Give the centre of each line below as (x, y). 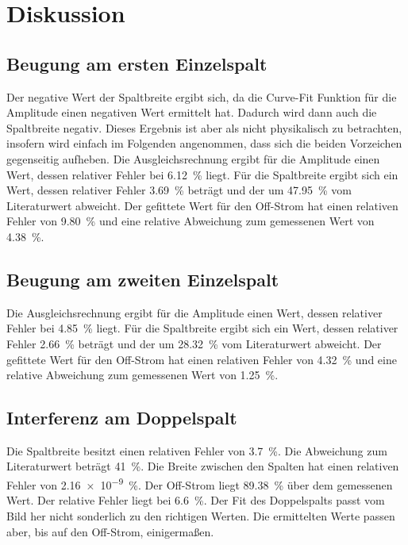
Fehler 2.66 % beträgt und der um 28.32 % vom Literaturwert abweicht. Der (194, 343)
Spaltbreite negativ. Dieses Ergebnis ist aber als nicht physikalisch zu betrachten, (204, 127)
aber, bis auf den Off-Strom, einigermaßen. (110, 531)
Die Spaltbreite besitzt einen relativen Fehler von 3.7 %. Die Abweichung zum (197, 450)
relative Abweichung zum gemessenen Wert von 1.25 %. (142, 375)
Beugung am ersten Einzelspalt (137, 63)
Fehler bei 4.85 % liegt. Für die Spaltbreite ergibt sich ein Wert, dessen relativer (202, 328)
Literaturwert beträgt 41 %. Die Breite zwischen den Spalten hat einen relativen (203, 466)
